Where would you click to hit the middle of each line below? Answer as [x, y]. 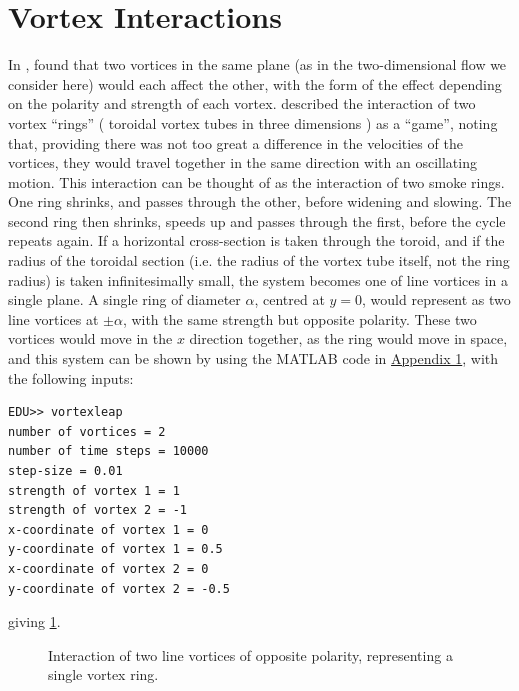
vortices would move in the [90, 338]
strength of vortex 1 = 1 [94, 490]
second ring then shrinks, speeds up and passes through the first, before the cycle [257, 220]
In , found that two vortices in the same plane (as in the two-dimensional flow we [257, 64]
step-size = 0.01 [65, 471]
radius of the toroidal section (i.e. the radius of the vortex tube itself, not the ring [259, 260]
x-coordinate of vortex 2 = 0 [108, 568]
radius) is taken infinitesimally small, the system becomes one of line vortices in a [258, 279]
